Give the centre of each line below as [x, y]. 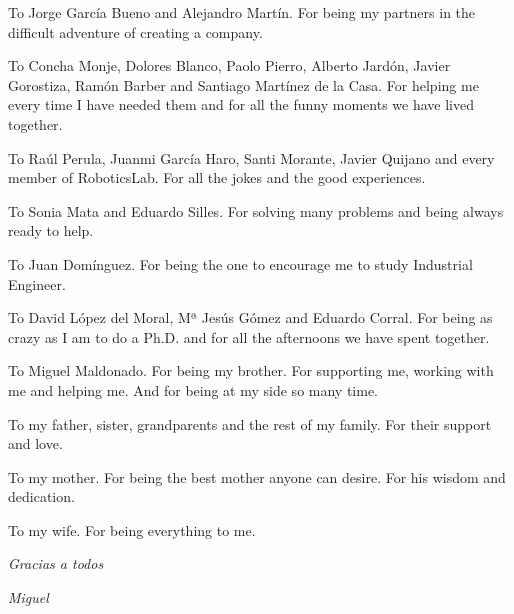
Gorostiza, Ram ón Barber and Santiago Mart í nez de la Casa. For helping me [243, 84]
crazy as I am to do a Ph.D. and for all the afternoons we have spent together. [249, 336]
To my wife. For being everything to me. [132, 529]
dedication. [41, 496]
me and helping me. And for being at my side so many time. [193, 389]
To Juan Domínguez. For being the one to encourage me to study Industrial [240, 263]
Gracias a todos [56, 563]
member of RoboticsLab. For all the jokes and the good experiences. [217, 177]
